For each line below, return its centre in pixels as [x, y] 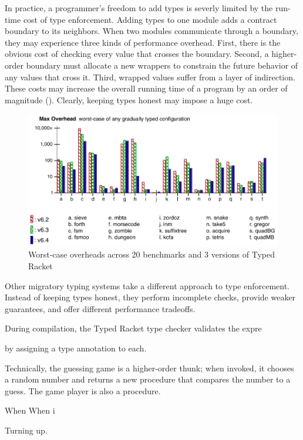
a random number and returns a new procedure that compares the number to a [148, 379]
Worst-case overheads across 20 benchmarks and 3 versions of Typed [151, 254]
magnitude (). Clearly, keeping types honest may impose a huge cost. [129, 99]
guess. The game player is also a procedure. [83, 390]
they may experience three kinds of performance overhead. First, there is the [143, 42]
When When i [30, 410]
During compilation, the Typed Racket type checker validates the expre [133, 328]
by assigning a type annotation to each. [76, 348]
